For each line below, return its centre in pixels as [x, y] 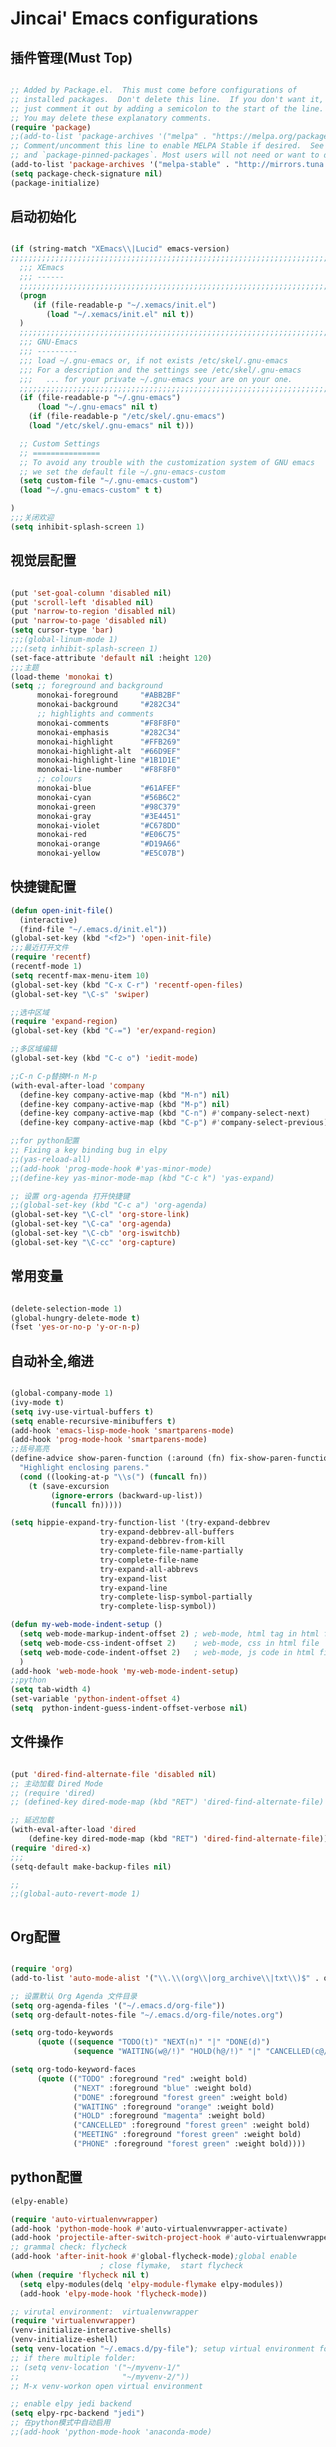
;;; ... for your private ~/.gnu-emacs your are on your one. [156, 379]
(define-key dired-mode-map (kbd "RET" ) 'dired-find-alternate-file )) [178, 1839]
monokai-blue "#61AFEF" [109, 788]
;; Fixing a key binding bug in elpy [89, 1150]
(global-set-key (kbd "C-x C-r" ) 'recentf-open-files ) [127, 985]
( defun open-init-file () [62, 910]
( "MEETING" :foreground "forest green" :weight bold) [187, 2135]
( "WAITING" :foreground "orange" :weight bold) [174, 2107]
